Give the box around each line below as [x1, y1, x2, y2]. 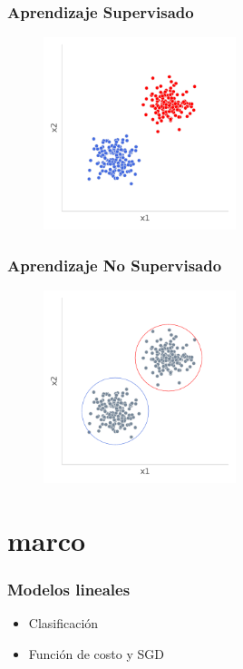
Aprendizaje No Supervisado [7, 253, 222, 276]
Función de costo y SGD [28, 644, 164, 663]
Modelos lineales [7, 577, 131, 600]
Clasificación [28, 614, 99, 633]
